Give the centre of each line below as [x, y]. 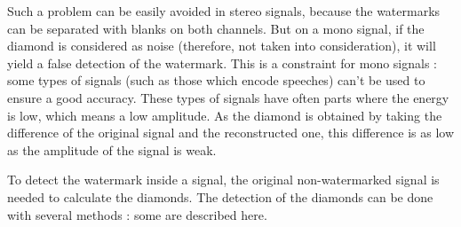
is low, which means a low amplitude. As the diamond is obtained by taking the [225, 115]
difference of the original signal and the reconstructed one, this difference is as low [230, 133]
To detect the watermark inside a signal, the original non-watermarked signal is [223, 180]
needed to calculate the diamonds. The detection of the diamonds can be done [220, 196]
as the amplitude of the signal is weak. [112, 149]
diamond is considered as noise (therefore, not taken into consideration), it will [222, 46]
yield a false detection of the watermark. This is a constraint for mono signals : [222, 63]
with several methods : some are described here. [137, 214]
